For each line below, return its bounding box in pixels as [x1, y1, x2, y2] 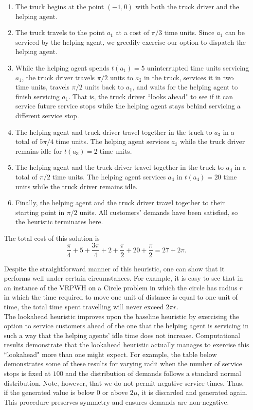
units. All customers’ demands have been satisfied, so [79, 207, 238, 217]
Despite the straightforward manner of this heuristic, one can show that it [4, 263, 225, 273]
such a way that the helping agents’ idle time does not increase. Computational [4, 330, 240, 340]
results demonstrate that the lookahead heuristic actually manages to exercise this [4, 339, 249, 350]
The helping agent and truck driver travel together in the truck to [15, 126, 212, 137]
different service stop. [15, 110, 79, 120]
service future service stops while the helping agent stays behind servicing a [15, 101, 241, 111]
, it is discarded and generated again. [137, 387, 248, 397]
